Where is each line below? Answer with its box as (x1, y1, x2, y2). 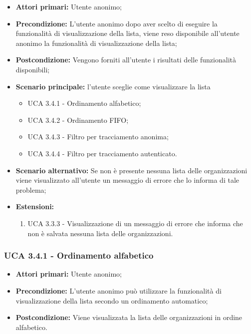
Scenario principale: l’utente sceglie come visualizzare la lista (15, 81, 211, 91)
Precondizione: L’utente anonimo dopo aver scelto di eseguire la (15, 18, 218, 28)
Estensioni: (15, 201, 54, 212)
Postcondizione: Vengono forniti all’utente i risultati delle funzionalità (15, 54, 236, 65)
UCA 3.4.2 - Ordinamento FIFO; (27, 114, 129, 125)
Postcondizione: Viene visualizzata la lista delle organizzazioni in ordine (15, 312, 243, 323)
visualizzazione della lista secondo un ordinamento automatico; (15, 295, 208, 306)
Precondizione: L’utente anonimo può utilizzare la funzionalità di (15, 285, 222, 296)
